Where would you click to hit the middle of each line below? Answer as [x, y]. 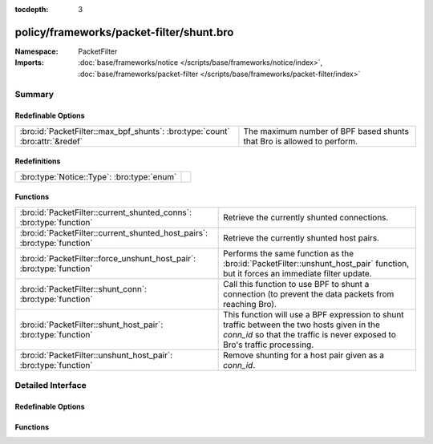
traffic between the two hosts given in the [302, 325]
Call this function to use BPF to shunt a [296, 284]
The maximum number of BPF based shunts [326, 131]
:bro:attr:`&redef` [51, 141]
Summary [34, 95]
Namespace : [37, 51]
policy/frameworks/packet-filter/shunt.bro [124, 32]
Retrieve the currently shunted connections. [306, 217]
